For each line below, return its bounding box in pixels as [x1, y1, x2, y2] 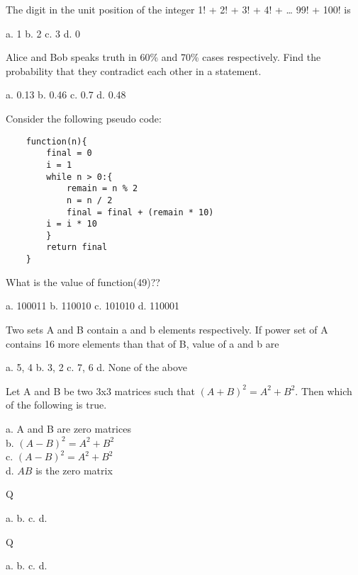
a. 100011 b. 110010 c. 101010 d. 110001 [6, 298, 179, 313]
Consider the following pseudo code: [6, 110, 162, 125]
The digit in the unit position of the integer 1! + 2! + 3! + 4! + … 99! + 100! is [6, 2, 351, 16]
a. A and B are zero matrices [6, 421, 131, 435]
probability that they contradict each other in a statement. [6, 63, 262, 78]
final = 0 [46, 148, 92, 159]
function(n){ [26, 136, 87, 147]
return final [46, 242, 108, 253]
